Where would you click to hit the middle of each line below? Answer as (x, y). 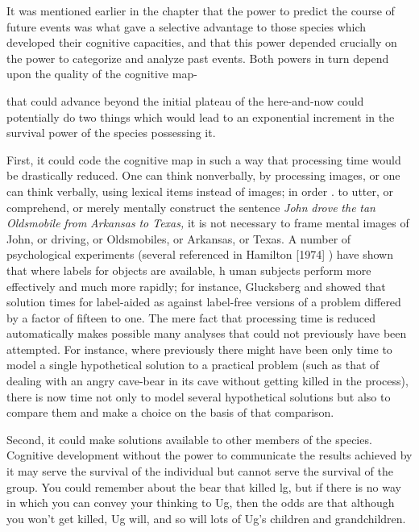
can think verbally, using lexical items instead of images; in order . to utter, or (200, 191)
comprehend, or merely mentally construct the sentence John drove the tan (191, 207)
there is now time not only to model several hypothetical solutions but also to (199, 396)
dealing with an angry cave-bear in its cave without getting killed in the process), (207, 381)
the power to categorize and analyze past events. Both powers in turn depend (198, 58)
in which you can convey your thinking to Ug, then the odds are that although (201, 503)
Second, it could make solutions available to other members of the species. (189, 439)
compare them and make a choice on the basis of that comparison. (170, 412)
